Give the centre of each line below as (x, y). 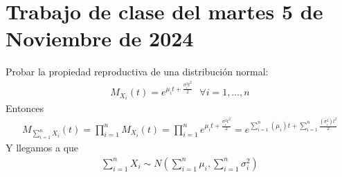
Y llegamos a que (42, 148)
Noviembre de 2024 (100, 38)
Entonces (25, 108)
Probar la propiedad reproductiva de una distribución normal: (137, 72)
